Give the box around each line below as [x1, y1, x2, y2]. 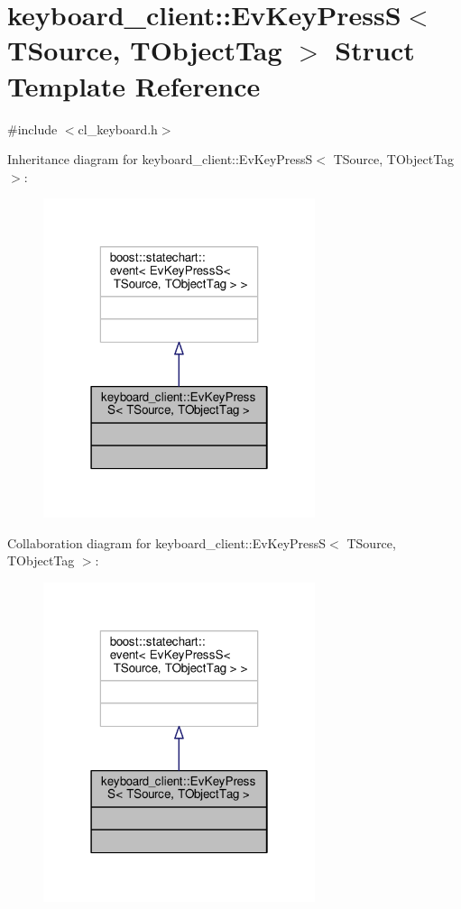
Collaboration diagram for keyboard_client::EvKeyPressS [7, 533, 327, 552]
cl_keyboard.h [78, 119, 158, 138]
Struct [335, 32, 415, 69]
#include [7, 119, 58, 138]
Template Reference [7, 67, 261, 104]
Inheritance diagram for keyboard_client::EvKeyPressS [7, 150, 313, 169]
